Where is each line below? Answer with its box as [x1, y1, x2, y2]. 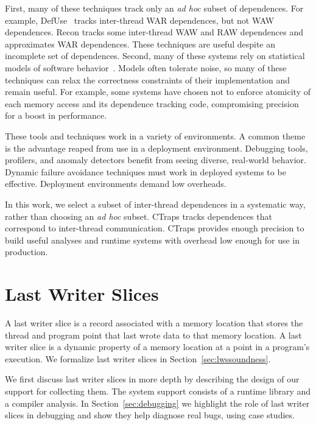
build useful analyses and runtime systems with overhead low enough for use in [5, 233, 300, 246]
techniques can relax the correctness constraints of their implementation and [5, 73, 290, 86]
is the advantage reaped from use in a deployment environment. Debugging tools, [5, 141, 308, 154]
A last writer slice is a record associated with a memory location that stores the [5, 317, 303, 329]
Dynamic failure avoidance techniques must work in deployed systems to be [5, 165, 286, 178]
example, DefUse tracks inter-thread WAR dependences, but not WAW [5, 13, 275, 26]
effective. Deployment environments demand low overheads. [5, 177, 226, 190]
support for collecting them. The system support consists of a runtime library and [5, 384, 311, 397]
